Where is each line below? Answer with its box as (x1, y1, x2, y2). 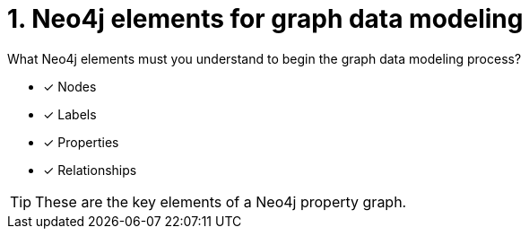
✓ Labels (43, 106, 97, 122)
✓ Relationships (43, 162, 137, 178)
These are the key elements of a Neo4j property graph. (35, 192, 407, 211)
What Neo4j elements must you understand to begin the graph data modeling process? (7, 50, 522, 66)
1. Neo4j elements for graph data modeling (7, 4, 524, 34)
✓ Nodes (43, 78, 97, 94)
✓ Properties (43, 134, 119, 150)
